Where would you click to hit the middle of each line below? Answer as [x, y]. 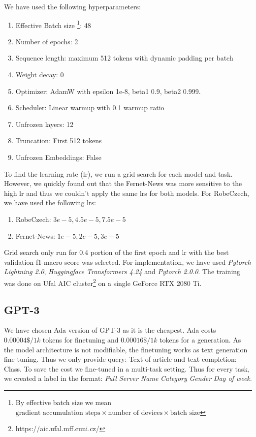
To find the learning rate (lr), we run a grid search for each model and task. [118, 173]
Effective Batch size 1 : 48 [53, 24]
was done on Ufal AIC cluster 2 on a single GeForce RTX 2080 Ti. [103, 282]
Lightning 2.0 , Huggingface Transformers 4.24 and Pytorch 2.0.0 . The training [122, 271]
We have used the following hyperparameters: [72, 6]
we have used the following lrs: [50, 203]
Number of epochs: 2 [47, 41]
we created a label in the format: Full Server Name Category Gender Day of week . [128, 378]
